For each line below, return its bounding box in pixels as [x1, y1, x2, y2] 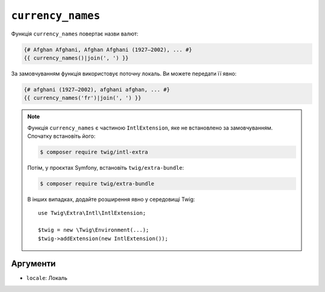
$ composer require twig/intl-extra [40, 149, 149, 156]
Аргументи [11, 259, 56, 269]
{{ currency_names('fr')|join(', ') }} [23, 95, 141, 102]
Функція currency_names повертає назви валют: [11, 30, 138, 37]
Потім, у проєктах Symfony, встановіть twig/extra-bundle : [27, 164, 184, 172]
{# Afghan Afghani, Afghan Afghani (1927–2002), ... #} [23, 46, 193, 53]
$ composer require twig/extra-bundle [40, 181, 155, 187]
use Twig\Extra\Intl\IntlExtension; [38, 210, 146, 217]
